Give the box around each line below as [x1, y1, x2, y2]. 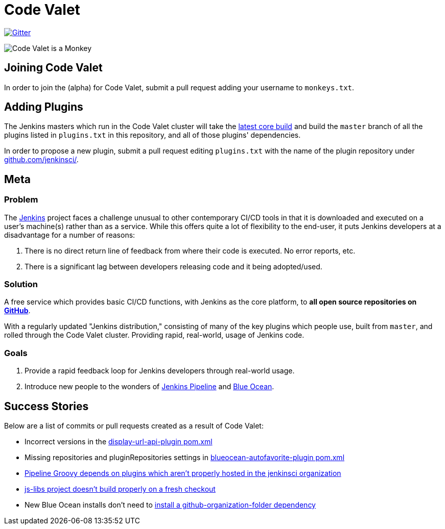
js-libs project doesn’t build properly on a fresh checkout [25, 485, 216, 493]
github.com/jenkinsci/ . [4, 155, 79, 164]
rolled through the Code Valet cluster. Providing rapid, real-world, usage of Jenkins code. [4, 331, 305, 340]
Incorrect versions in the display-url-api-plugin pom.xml [25, 437, 213, 446]
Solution [4, 279, 38, 290]
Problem [4, 194, 38, 205]
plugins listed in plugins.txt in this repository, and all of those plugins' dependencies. [4, 131, 301, 140]
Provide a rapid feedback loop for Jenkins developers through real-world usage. [25, 366, 295, 375]
